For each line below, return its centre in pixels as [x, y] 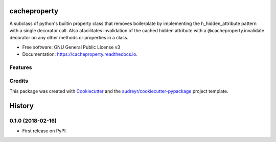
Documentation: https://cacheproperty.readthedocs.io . [80, 54]
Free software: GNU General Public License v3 [71, 47]
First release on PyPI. [45, 131]
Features [21, 67]
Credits [19, 81]
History [22, 105]
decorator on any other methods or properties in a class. [69, 38]
